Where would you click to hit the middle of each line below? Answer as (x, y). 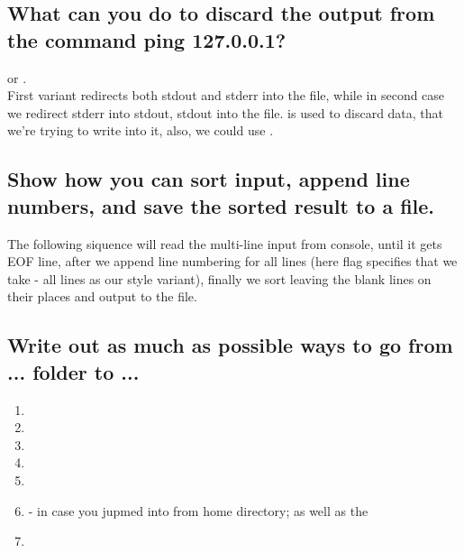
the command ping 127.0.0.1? (147, 39)
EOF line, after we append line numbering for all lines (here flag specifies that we (232, 261)
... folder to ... (73, 371)
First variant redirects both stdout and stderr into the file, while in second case (226, 95)
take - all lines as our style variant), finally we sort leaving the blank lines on (219, 278)
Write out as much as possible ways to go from (230, 345)
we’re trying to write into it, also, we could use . (141, 130)
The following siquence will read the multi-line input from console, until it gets (225, 243)
